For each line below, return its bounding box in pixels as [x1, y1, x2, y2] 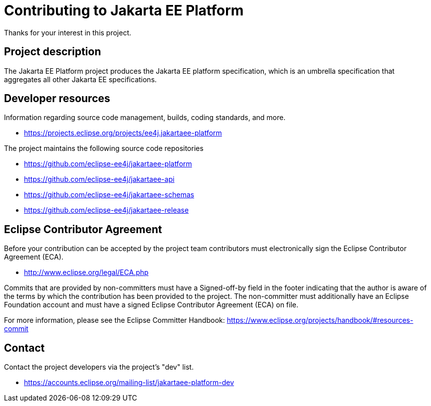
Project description [4, 45, 101, 58]
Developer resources [4, 92, 110, 105]
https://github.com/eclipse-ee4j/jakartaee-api [24, 175, 175, 184]
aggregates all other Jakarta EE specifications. [4, 75, 157, 84]
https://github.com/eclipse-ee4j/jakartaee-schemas [24, 190, 195, 199]
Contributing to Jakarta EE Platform [4, 2, 244, 19]
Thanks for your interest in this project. [4, 28, 132, 37]
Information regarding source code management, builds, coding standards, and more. [4, 113, 286, 122]
